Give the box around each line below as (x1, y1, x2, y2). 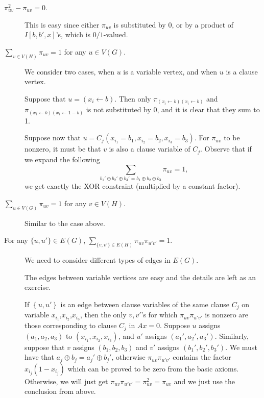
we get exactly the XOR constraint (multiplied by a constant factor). (25, 181, 241, 191)
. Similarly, (214, 330, 249, 341)
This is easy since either (25, 19, 100, 30)
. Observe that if (200, 143, 252, 154)
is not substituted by (86, 104, 151, 115)
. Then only (114, 93, 151, 104)
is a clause (226, 66, 258, 77)
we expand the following (25, 154, 100, 164)
